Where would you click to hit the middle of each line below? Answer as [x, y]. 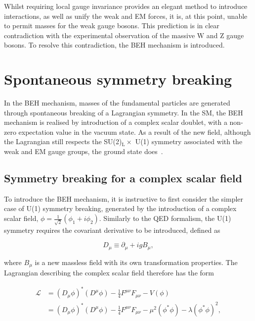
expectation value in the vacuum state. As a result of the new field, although [135, 132]
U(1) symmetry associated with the [189, 141]
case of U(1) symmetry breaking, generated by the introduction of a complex [120, 208]
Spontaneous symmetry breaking [118, 79]
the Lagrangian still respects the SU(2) [63, 141]
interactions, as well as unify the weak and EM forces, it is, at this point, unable [126, 16]
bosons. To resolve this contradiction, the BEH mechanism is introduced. [114, 45]
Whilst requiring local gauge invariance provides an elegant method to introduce [126, 6]
